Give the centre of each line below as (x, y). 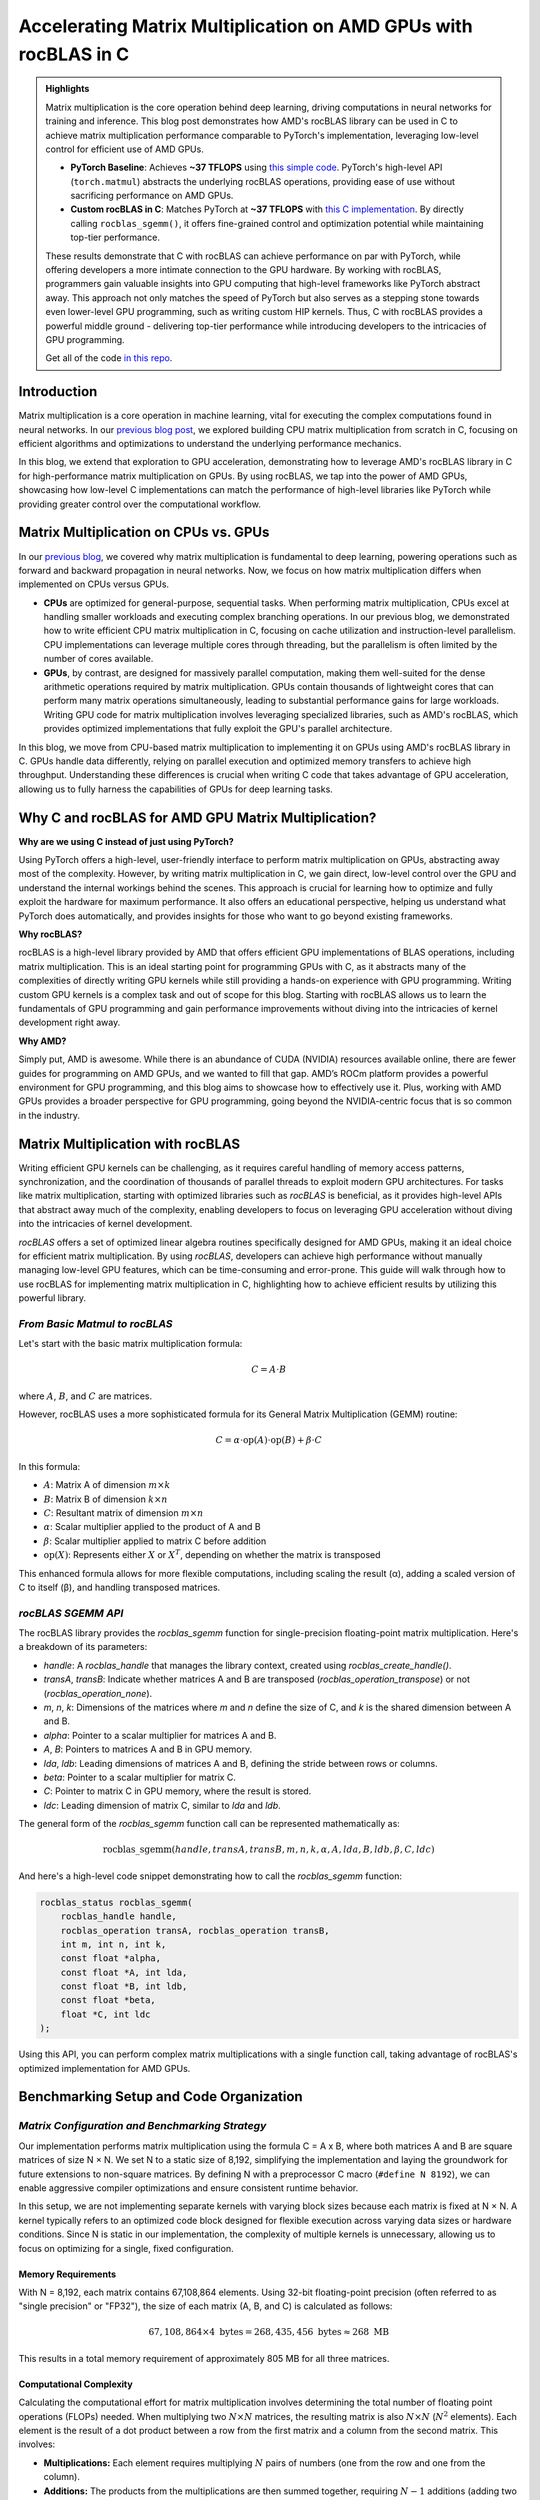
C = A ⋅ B (269, 1369)
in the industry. (49, 1115)
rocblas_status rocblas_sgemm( (116, 1902)
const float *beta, (108, 2000)
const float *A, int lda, (124, 1972)
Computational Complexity (76, 2384)
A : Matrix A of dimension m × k (107, 1485)
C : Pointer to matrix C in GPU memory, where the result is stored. (177, 1791)
